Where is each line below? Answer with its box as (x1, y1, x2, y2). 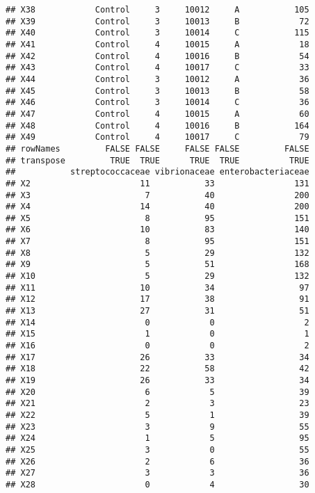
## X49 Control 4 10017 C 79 (6, 132, 309, 143)
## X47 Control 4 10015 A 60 (6, 108, 309, 119)
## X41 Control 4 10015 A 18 (6, 39, 309, 49)
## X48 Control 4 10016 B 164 (6, 120, 309, 131)
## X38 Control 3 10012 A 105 (6, 5, 309, 15)
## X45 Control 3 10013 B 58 (6, 86, 309, 96)
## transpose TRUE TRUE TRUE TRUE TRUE (6, 155, 309, 165)
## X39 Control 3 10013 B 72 (6, 16, 309, 26)
